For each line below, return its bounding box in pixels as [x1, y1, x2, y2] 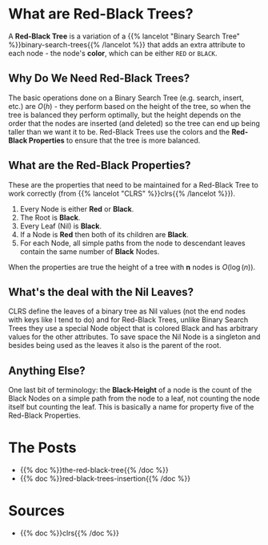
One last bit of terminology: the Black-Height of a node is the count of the [8, 386, 252, 395]
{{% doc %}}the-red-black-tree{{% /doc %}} [19, 466, 170, 475]
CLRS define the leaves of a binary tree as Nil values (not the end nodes [8, 306, 246, 317]
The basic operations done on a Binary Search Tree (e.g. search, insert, [8, 93, 244, 103]
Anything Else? [8, 364, 86, 377]
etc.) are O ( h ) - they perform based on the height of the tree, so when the [8, 101, 251, 111]
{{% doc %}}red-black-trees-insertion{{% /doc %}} [19, 474, 190, 483]
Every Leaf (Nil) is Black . [19, 221, 102, 231]
